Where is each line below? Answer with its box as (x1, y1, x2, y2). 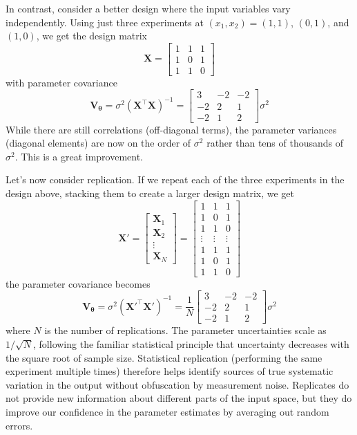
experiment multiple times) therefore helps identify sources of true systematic (6, 364, 334, 378)
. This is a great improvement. (15, 149, 144, 163)
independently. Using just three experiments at (6, 15, 204, 29)
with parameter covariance (6, 75, 117, 89)
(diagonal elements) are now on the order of (6, 136, 191, 150)
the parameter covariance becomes (6, 276, 151, 290)
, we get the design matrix (36, 28, 148, 43)
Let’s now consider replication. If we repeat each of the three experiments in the (6, 172, 345, 187)
